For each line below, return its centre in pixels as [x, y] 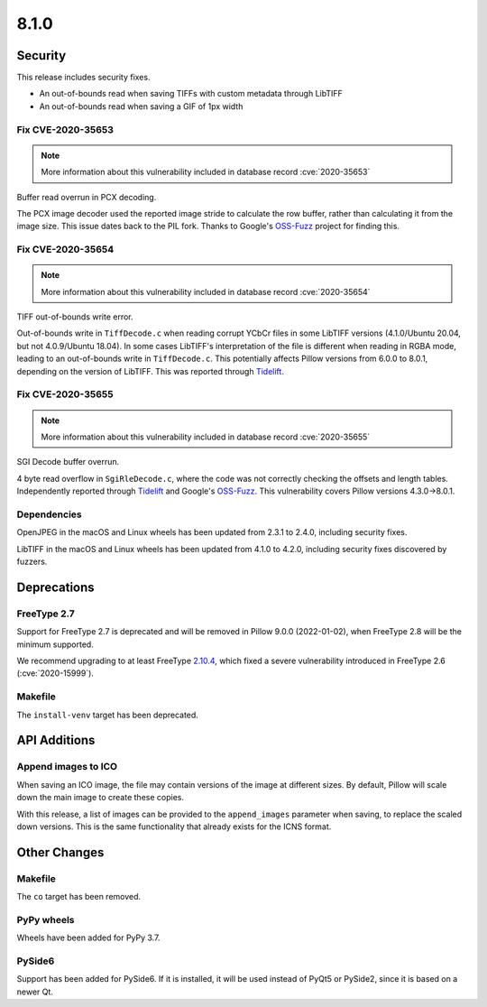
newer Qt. [35, 992]
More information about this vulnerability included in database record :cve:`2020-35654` [206, 291]
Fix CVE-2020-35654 [65, 250]
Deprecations [55, 587]
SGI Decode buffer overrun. [68, 462]
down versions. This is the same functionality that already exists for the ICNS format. [174, 827]
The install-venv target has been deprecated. [107, 715]
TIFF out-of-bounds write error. [75, 317]
